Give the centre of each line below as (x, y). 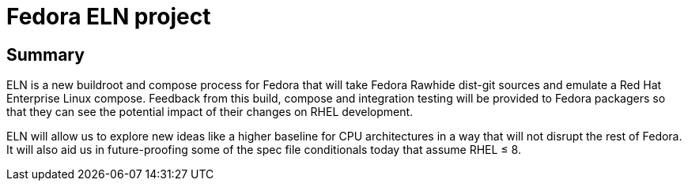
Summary (45, 54)
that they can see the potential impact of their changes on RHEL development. (210, 112)
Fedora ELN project (109, 17)
